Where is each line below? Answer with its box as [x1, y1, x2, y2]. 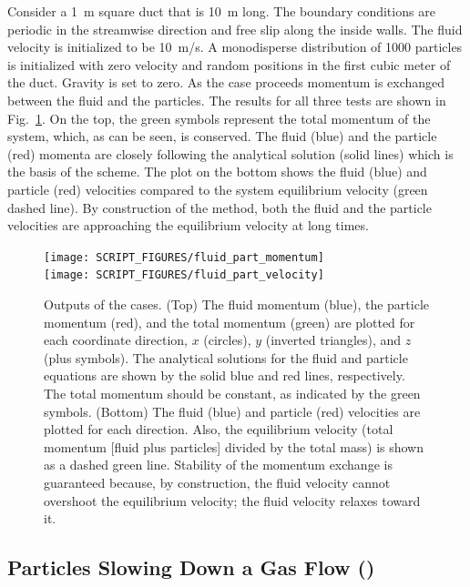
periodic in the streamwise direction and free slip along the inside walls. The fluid [7, 19, 463, 38]
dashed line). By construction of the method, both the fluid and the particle [7, 197, 432, 217]
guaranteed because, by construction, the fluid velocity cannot [44, 472, 391, 491]
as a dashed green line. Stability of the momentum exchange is [44, 455, 393, 474]
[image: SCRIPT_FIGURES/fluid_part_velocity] [44, 268, 324, 282]
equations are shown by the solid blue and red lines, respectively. [44, 366, 405, 385]
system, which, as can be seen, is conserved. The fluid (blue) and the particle [7, 127, 437, 146]
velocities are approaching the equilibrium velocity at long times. [7, 216, 369, 235]
